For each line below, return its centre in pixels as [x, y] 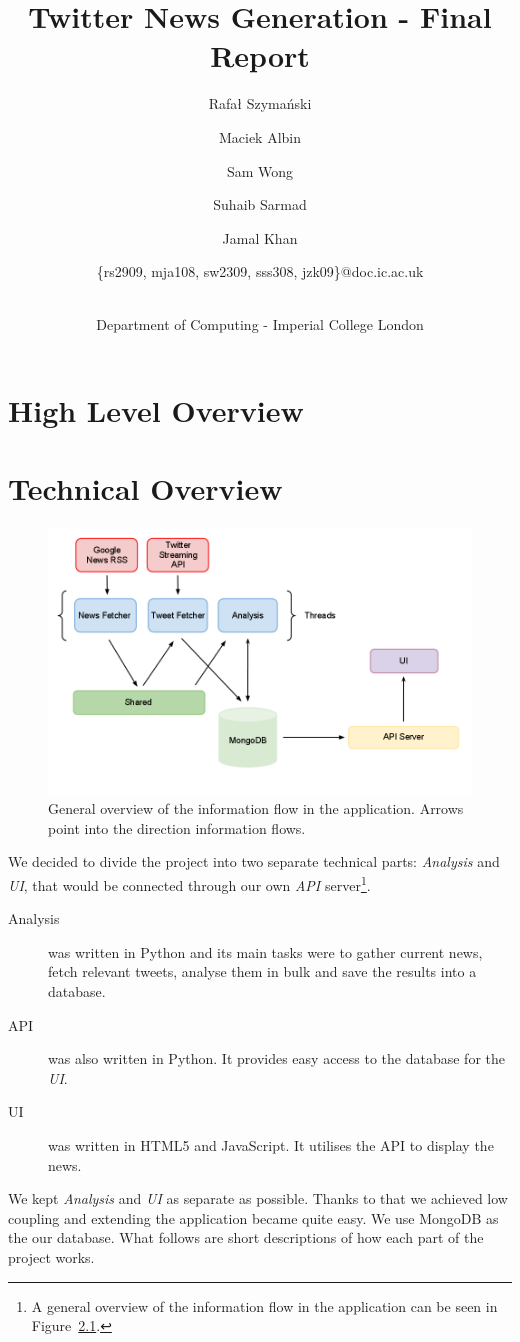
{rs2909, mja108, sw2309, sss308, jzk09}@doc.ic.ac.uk [260, 271]
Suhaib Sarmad [260, 204]
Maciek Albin [260, 136]
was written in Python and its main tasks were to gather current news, [265, 951]
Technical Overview [145, 488]
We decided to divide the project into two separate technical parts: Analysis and [254, 861]
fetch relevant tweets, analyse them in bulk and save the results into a [262, 971]
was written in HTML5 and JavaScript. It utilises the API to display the [271, 1145]
